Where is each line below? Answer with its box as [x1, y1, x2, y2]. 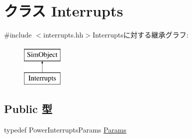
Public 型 [4, 101, 52, 116]
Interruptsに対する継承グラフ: [92, 29, 188, 40]
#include [4, 29, 32, 40]
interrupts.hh [43, 29, 83, 40]
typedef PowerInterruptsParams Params [4, 124, 126, 135]
